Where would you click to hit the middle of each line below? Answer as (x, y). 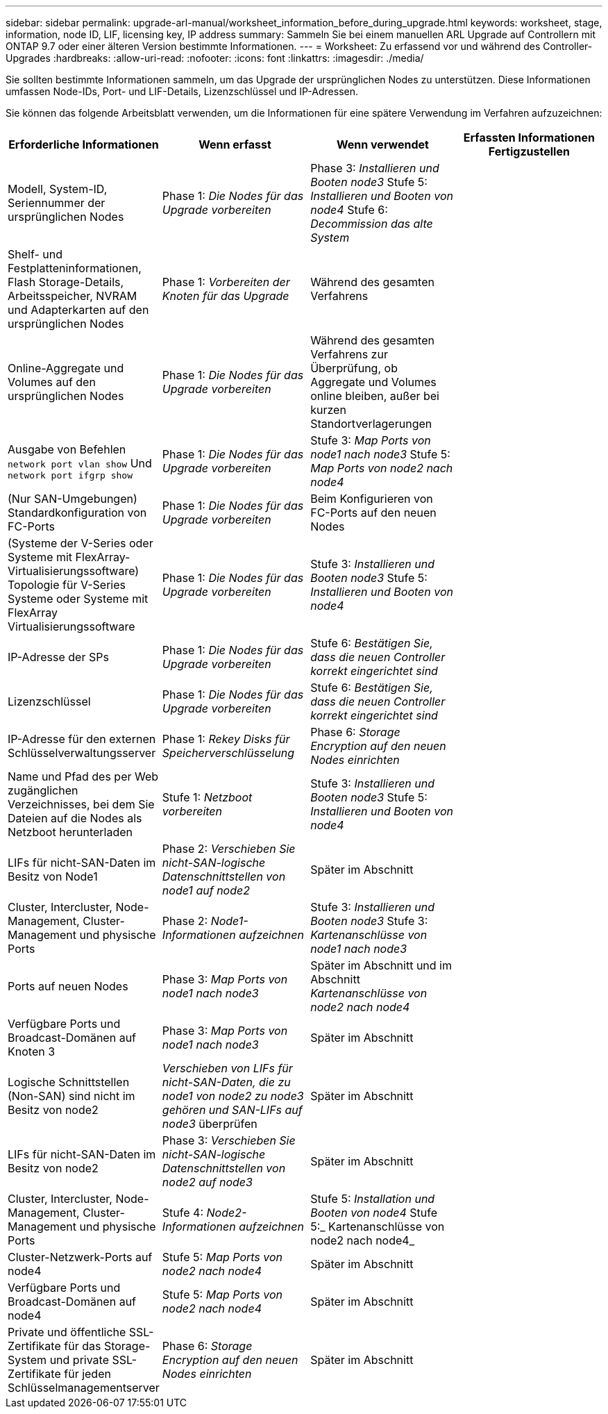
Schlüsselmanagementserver (84, 1388)
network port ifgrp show (70, 475)
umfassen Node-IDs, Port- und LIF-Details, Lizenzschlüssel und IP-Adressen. (182, 91)
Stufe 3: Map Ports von (371, 440)
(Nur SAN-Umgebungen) (73, 499)
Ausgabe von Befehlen (67, 449)
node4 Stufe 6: (349, 210)
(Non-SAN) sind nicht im (71, 1096)
